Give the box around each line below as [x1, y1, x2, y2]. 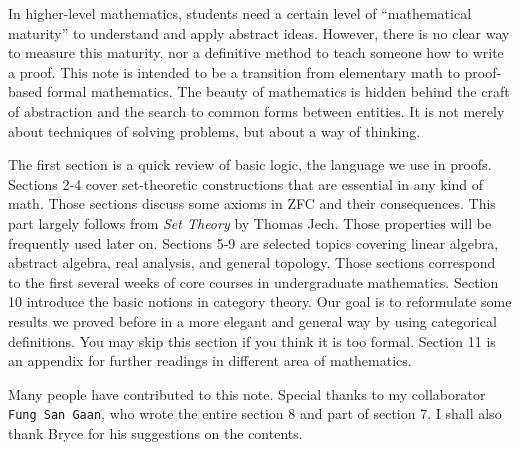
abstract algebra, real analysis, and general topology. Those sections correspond [8, 252, 496, 273]
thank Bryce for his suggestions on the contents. [8, 422, 303, 443]
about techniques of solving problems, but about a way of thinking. [8, 120, 421, 141]
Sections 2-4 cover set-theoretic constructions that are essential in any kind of [8, 173, 484, 194]
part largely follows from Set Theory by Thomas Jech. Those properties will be [8, 212, 492, 233]
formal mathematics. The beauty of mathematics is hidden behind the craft [46, 81, 510, 102]
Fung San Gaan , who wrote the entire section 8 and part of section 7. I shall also [8, 403, 502, 424]
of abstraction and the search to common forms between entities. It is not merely [8, 100, 505, 121]
